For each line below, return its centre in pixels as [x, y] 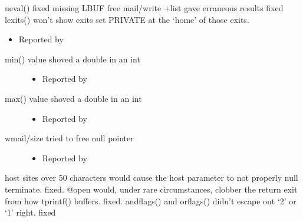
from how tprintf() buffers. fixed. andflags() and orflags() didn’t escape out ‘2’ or [151, 201]
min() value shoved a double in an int [73, 59]
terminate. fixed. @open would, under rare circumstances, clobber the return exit [151, 189]
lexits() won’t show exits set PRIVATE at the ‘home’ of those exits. [127, 19]
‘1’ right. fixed [30, 212]
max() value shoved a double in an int [73, 98]
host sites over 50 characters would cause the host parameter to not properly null [151, 178]
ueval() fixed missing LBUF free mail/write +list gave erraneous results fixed [144, 8]
